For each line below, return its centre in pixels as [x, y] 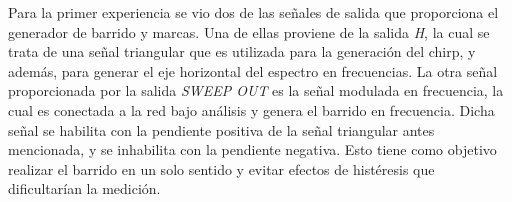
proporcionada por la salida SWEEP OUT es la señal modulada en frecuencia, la [256, 90]
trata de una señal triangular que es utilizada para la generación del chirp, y [242, 51]
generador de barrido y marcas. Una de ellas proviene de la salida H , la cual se [249, 31]
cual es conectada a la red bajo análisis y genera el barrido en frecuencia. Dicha [251, 109]
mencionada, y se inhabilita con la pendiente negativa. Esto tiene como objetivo [252, 149]
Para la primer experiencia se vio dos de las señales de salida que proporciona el [253, 12]
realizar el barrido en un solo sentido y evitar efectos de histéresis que [221, 168]
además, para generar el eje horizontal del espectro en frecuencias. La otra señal [253, 70]
